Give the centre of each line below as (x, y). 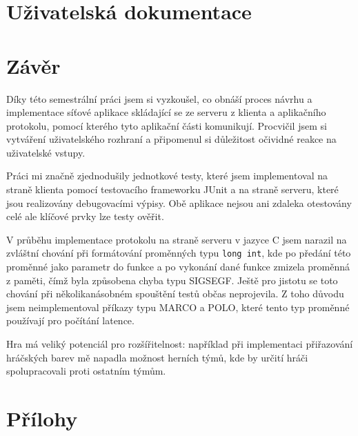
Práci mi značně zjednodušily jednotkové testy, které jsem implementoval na (167, 176)
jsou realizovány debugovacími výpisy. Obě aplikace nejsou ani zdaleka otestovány (179, 202)
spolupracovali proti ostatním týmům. (86, 371)
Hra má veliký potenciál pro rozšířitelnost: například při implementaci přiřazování (180, 344)
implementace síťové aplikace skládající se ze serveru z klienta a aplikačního (166, 112)
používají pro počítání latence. (70, 320)
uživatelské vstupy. (46, 152)
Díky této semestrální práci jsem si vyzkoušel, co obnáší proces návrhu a (159, 98)
